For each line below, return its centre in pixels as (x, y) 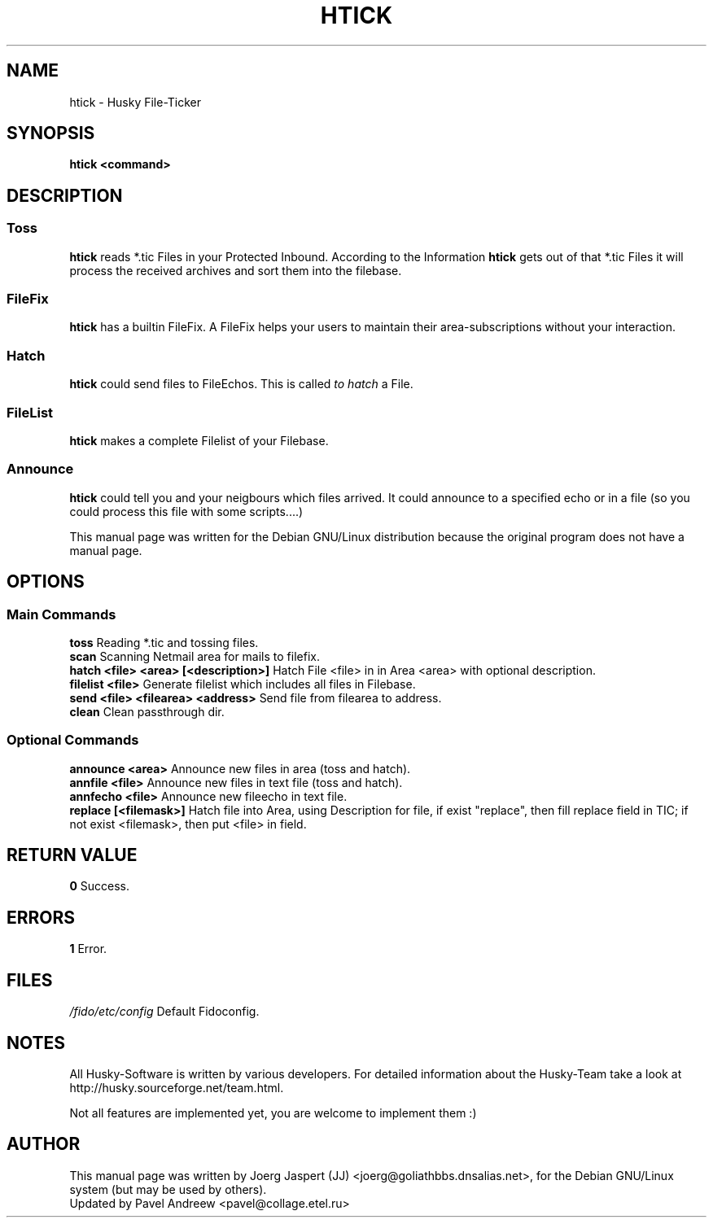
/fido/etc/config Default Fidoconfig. (164, 1012)
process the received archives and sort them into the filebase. (236, 270)
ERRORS (41, 917)
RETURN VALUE (72, 855)
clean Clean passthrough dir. (147, 711)
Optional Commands (73, 740)
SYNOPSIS (51, 133)
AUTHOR (44, 1144)
